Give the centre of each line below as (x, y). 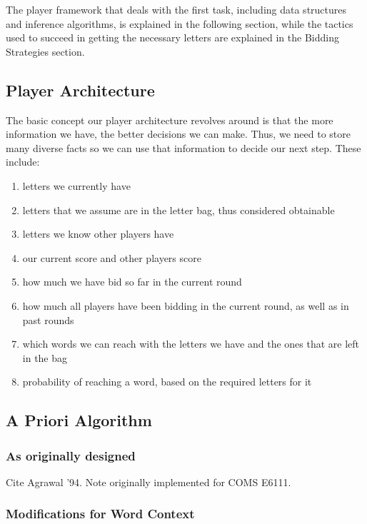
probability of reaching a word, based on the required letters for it (167, 382)
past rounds (48, 319)
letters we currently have (76, 185)
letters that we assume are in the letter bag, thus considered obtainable (179, 210)
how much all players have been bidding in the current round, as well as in (186, 305)
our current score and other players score (112, 257)
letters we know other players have (98, 234)
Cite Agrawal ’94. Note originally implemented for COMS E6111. (149, 482)
